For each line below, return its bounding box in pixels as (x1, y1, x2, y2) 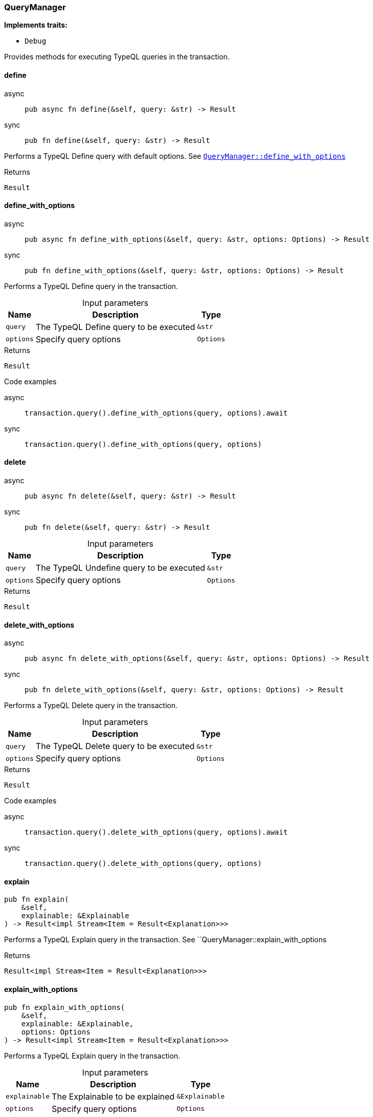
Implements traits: (4, 20, 68, 30)
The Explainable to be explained (52, 1091, 175, 1102)
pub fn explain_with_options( (4, 1003, 125, 1011)
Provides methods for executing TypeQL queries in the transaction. (4, 52, 230, 61)
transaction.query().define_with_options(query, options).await (25, 408, 288, 417)
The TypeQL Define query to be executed (35, 321, 195, 332)
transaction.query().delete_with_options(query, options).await (25, 828, 288, 837)
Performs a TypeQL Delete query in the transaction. (4, 701, 178, 710)
